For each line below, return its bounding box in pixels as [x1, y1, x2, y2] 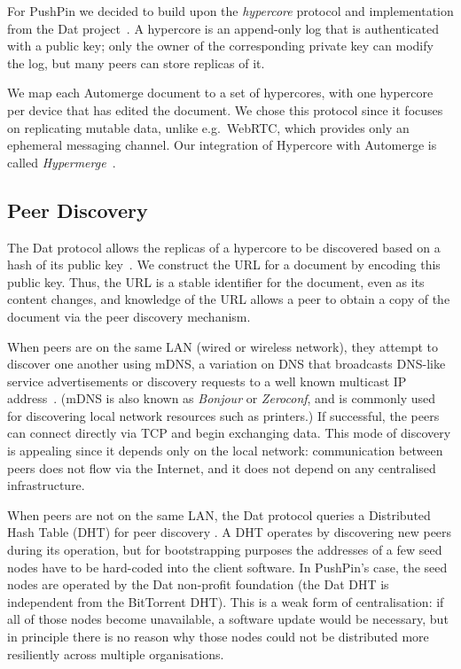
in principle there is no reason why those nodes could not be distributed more [7, 627, 429, 646]
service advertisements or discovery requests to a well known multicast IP [7, 371, 407, 390]
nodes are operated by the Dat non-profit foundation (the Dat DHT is [7, 575, 389, 594]
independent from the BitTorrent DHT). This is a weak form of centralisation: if [7, 592, 444, 611]
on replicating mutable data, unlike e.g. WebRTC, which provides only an [7, 118, 410, 136]
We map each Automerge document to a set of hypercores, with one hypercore [7, 83, 434, 102]
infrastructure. [7, 476, 85, 494]
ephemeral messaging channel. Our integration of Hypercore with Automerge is [7, 136, 437, 154]
